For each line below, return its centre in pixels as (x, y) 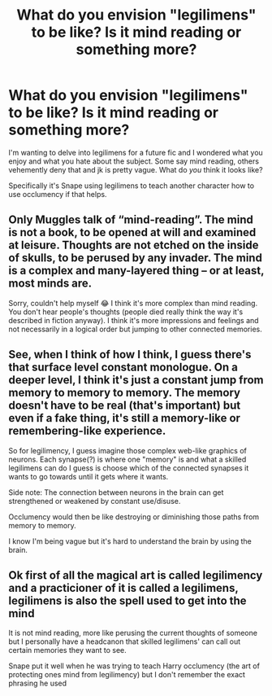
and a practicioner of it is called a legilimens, (123, 588)
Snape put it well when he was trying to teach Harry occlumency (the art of (134, 666)
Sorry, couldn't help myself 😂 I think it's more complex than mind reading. (133, 303)
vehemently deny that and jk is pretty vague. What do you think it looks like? (136, 169)
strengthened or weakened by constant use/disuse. (95, 501)
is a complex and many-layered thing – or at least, (136, 271)
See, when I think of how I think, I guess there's (130, 355)
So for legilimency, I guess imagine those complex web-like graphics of (128, 450)
